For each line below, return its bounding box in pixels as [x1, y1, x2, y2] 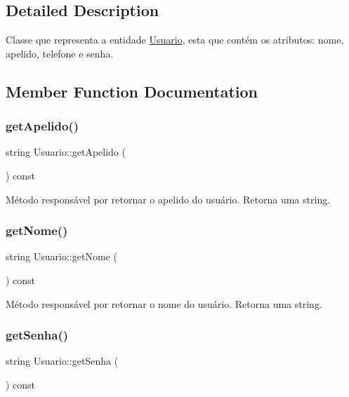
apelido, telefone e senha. [6, 46, 114, 60]
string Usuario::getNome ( [6, 249, 117, 264]
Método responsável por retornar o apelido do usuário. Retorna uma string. [6, 191, 331, 206]
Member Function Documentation [6, 80, 258, 102]
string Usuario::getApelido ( [6, 144, 126, 159]
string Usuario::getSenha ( [6, 354, 119, 368]
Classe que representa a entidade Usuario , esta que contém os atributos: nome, [6, 32, 344, 47]
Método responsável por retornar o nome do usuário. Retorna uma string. [6, 296, 322, 311]
